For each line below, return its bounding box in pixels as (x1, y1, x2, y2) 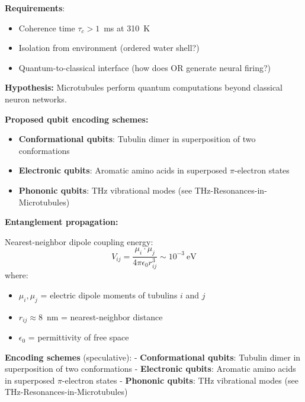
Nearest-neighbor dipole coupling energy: (5, 235, 153, 247)
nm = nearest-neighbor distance (46, 310, 163, 323)
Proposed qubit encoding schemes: (5, 112, 149, 125)
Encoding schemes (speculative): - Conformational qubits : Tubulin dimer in (5, 350, 301, 363)
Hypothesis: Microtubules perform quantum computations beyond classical (5, 81, 283, 94)
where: (5, 269, 28, 281)
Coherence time (18, 21, 75, 34)
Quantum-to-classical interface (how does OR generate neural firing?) (18, 61, 271, 73)
